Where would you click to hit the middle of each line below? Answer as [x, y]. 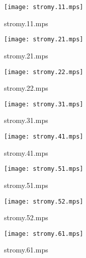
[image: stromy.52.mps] [44, 201]
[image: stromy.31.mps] [44, 104]
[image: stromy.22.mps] [44, 72]
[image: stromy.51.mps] [44, 169]
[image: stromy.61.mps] [44, 234]
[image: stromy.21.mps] [44, 40]
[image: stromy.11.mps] [44, 7]
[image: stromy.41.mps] [44, 137]
